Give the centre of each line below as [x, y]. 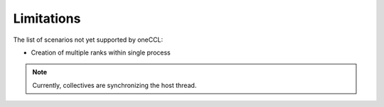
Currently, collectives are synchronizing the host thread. [114, 85]
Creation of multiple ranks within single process [101, 52]
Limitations [47, 18]
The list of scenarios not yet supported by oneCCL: [88, 40]
